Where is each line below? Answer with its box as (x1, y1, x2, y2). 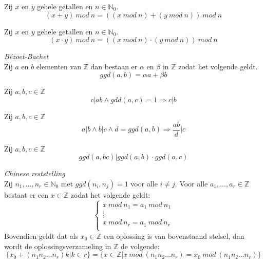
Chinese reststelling (4, 168, 65, 179)
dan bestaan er (90, 61, 138, 71)
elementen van (36, 61, 81, 71)
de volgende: (121, 240, 160, 251)
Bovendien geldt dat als (4, 230, 79, 241)
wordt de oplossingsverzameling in (4, 240, 111, 251)
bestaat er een (4, 189, 49, 200)
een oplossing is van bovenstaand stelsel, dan (103, 230, 244, 241)
